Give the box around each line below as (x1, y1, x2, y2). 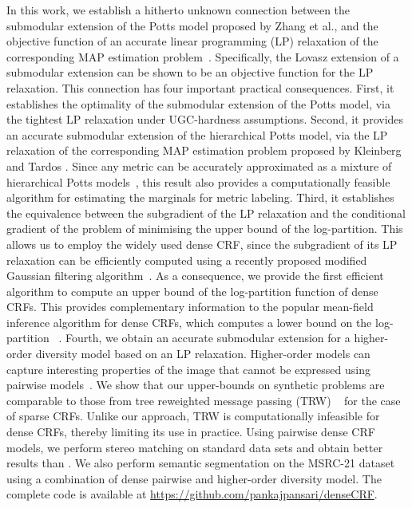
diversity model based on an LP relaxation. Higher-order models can (35, 345, 370, 362)
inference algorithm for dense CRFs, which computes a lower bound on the (6, 313, 372, 330)
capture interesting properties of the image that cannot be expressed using (6, 360, 370, 377)
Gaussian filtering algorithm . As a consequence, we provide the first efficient (6, 267, 384, 284)
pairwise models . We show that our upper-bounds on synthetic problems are (6, 376, 385, 393)
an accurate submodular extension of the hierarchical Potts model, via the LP (6, 126, 388, 143)
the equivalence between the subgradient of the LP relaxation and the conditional (6, 204, 406, 221)
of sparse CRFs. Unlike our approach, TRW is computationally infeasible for (6, 408, 380, 424)
